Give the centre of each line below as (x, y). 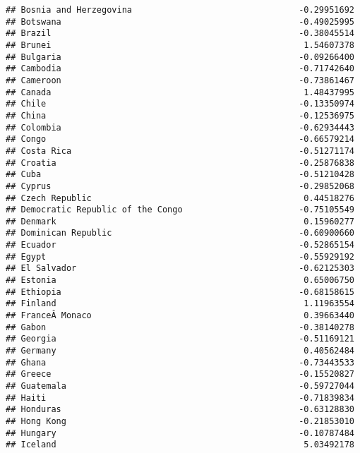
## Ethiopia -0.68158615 (180, 292)
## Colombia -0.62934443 (180, 127)
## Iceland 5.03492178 (180, 445)
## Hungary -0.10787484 (180, 433)
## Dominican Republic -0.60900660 (180, 233)
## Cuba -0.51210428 (180, 175)
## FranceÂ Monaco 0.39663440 (180, 316)
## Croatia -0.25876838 (180, 163)
